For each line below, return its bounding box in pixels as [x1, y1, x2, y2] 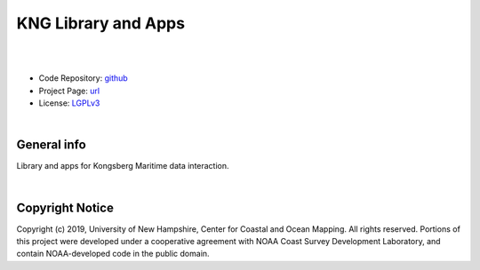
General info [16, 138, 86, 153]
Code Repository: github [38, 73, 128, 83]
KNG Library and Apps [16, 13, 186, 33]
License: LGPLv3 [38, 98, 100, 108]
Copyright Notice [16, 200, 115, 215]
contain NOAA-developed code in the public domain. [16, 249, 210, 259]
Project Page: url [38, 85, 100, 96]
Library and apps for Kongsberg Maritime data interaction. [16, 161, 230, 171]
